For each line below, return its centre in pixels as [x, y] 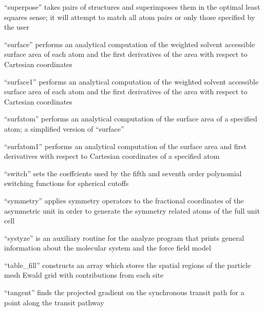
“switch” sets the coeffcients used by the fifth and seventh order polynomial [123, 173]
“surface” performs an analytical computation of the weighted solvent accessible [130, 44]
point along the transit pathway [54, 302]
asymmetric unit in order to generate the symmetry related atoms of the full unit [132, 210]
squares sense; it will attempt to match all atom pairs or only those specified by [130, 17]
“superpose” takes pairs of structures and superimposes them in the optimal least [132, 7]
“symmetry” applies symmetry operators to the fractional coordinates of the [124, 200]
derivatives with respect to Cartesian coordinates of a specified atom [112, 156]
